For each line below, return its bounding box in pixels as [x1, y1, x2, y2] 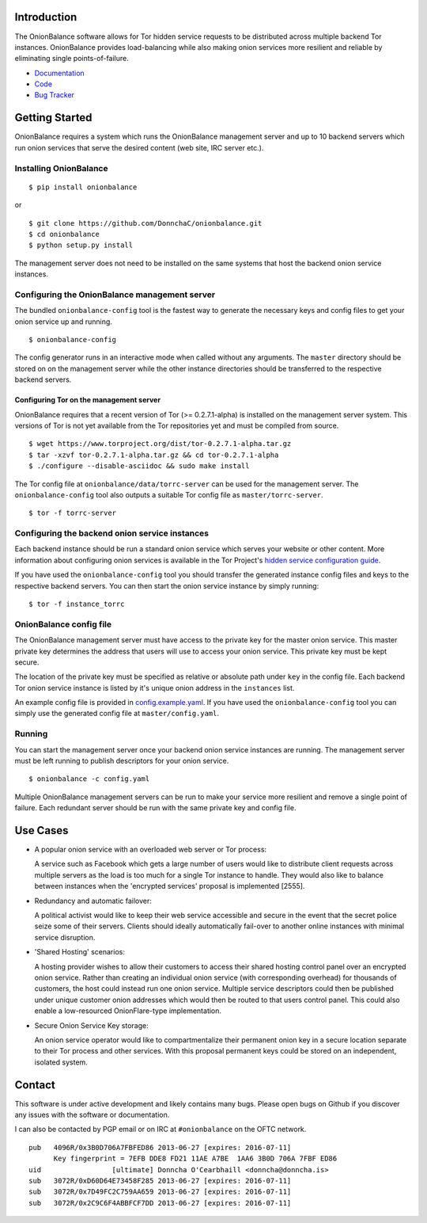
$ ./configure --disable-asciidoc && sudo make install [28, 462, 250, 471]
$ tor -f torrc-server [28, 509, 117, 518]
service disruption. [34, 932, 96, 942]
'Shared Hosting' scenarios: [34, 947, 126, 957]
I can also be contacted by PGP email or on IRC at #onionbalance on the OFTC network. [14, 1125, 307, 1134]
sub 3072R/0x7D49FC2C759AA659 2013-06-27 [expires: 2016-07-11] [28, 1187, 292, 1196]
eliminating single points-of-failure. [14, 54, 130, 63]
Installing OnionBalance [14, 162, 108, 173]
